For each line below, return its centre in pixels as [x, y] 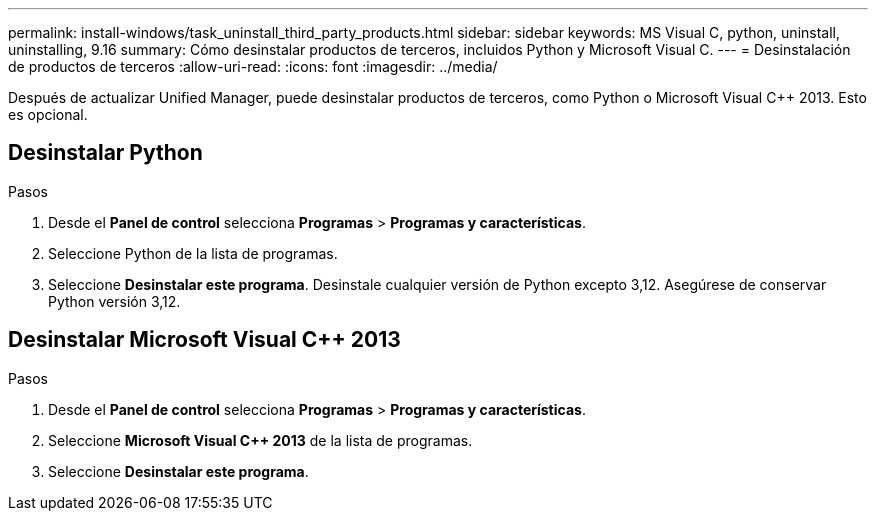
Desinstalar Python [105, 153]
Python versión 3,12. [114, 301]
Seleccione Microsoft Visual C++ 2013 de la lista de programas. [260, 440]
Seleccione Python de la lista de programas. [193, 253]
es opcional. [48, 114]
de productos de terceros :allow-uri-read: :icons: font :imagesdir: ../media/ [253, 66]
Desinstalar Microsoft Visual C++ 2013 [204, 340]
